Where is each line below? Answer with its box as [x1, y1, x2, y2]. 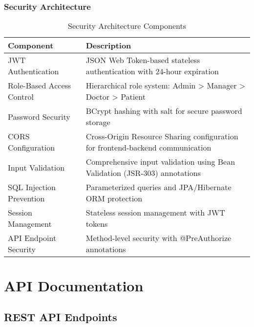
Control [8, 91, 34, 103]
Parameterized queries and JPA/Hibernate [85, 181, 232, 193]
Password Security [8, 110, 70, 122]
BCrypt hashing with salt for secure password [85, 105, 242, 117]
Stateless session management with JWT [85, 207, 225, 218]
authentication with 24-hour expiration [85, 65, 219, 77]
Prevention [8, 193, 45, 204]
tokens [85, 218, 108, 230]
